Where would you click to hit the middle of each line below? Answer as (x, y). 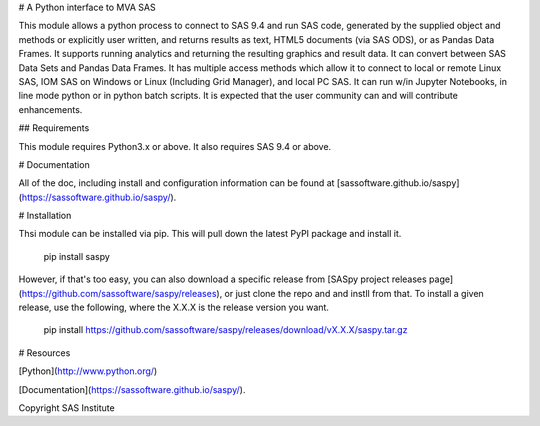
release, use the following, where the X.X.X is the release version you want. (174, 307)
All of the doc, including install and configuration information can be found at (176, 183)
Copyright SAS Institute (66, 407)
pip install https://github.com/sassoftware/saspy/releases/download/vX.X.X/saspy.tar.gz (225, 330)
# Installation (45, 216)
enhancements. (50, 109)
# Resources (44, 352)
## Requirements (54, 128)
